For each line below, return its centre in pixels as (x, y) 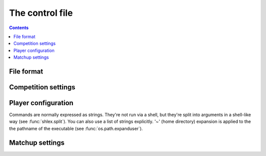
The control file (41, 13)
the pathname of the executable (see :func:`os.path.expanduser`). (76, 128)
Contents (19, 28)
